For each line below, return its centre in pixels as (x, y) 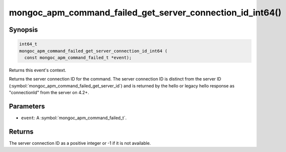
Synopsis (24, 30)
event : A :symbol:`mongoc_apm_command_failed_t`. (74, 118)
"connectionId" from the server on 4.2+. (49, 93)
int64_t (28, 44)
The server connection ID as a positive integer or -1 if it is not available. (80, 143)
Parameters (27, 106)
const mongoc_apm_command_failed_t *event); (78, 57)
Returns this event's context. (38, 70)
